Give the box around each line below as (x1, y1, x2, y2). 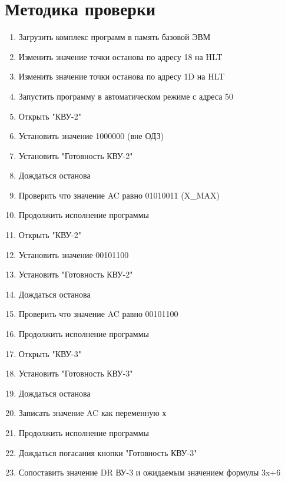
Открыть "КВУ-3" (18, 347, 81, 359)
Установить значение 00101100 (18, 248, 129, 260)
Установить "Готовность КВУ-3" (18, 367, 133, 379)
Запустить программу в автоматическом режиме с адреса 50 (18, 90, 234, 102)
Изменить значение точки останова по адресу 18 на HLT (18, 50, 223, 62)
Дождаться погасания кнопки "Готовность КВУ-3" (18, 446, 197, 458)
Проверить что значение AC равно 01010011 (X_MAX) (18, 189, 220, 201)
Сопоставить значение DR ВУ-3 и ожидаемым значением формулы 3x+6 (18, 466, 281, 478)
